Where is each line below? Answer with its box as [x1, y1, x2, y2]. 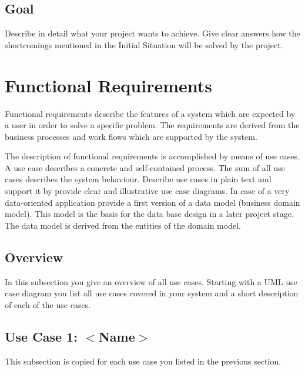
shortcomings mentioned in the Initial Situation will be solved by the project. [5, 38, 283, 51]
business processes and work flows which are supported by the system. [5, 130, 257, 142]
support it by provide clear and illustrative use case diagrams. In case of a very [5, 185, 290, 197]
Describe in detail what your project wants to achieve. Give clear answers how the [5, 27, 300, 39]
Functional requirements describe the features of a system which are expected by [5, 107, 296, 119]
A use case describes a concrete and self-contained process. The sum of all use [5, 161, 285, 173]
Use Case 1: [5, 327, 78, 345]
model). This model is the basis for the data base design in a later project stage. [5, 208, 294, 220]
